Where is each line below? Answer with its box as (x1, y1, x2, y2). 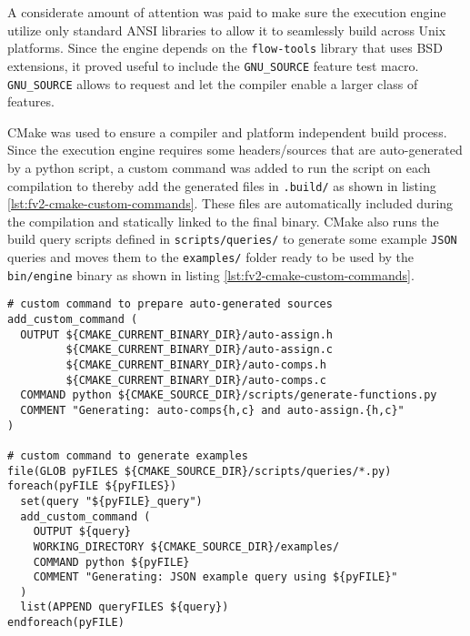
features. (7, 92, 55, 111)
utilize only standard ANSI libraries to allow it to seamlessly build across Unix (7, 20, 446, 39)
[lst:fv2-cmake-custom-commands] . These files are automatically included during (7, 194, 454, 213)
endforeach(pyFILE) (7, 616, 125, 630)
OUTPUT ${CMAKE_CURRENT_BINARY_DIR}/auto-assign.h (20, 328, 333, 341)
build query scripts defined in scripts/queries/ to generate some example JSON (7, 229, 457, 248)
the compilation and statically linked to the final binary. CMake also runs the (7, 211, 439, 230)
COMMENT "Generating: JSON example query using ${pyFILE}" (33, 570, 398, 584)
